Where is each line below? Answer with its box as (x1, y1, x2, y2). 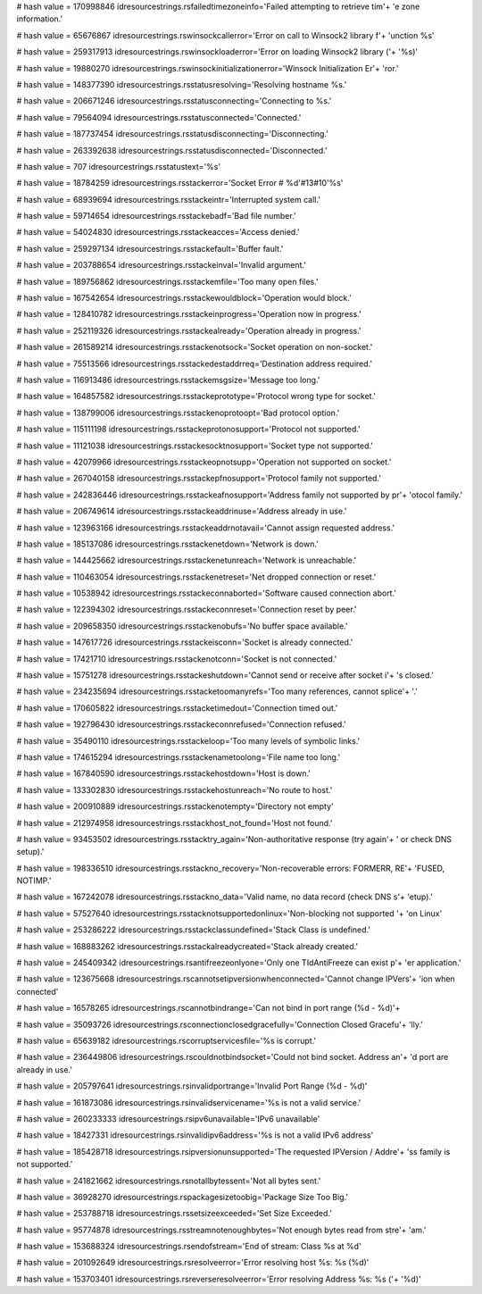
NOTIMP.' (16, 875, 52, 886)
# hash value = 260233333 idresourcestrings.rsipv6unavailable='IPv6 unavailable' (16, 1113, 320, 1124)
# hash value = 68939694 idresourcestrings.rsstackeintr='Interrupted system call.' (16, 194, 321, 205)
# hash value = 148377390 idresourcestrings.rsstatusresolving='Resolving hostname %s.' (16, 79, 347, 89)
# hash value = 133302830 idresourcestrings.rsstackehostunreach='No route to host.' (16, 784, 333, 795)
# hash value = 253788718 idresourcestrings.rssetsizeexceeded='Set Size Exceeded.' (16, 1208, 332, 1219)
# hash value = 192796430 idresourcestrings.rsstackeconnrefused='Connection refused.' (16, 719, 347, 730)
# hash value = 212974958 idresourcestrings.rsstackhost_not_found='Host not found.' (16, 817, 333, 828)
